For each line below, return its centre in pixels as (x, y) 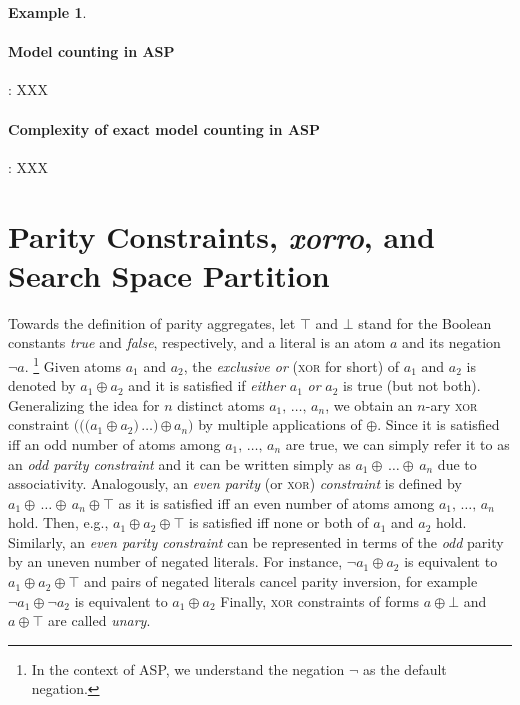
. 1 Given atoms (72, 364)
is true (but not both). (412, 385)
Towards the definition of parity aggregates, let (152, 322)
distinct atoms (221, 404)
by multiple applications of (280, 424)
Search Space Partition (169, 274)
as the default (405, 668)
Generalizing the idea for (84, 404)
